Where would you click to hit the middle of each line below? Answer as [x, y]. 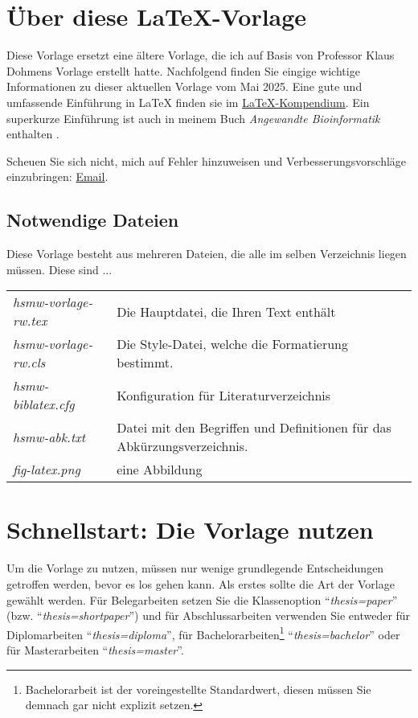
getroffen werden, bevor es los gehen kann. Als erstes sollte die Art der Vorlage [201, 583]
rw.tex [30, 321]
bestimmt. [145, 363]
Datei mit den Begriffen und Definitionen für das [254, 428]
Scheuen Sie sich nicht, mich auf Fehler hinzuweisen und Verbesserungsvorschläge [207, 160]
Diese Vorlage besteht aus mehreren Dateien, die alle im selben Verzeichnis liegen [207, 254]
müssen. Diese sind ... [59, 269]
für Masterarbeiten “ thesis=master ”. [95, 650]
